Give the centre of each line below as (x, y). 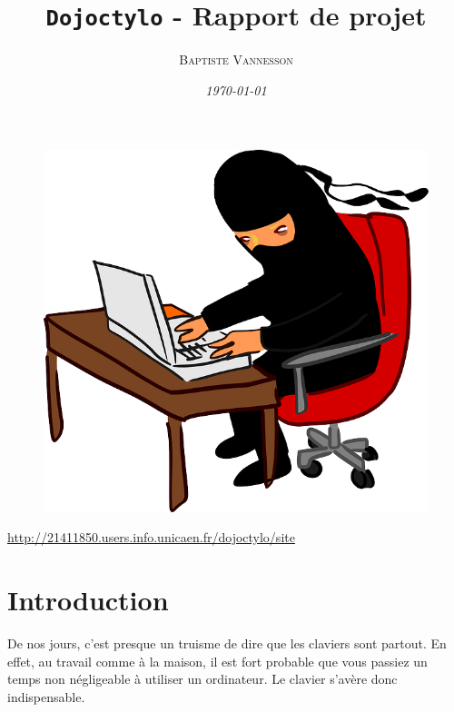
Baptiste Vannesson (236, 59)
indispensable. (46, 696)
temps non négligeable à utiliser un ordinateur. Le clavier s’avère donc (202, 679)
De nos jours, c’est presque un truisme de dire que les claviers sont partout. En (227, 643)
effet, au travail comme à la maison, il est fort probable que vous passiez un (217, 661)
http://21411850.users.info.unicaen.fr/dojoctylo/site (151, 537)
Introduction (88, 599)
